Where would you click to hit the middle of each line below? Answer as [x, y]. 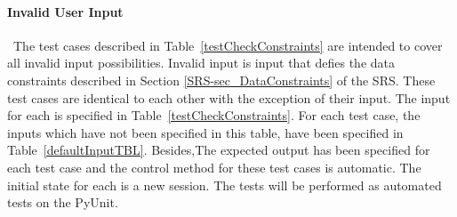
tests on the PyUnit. [63, 202]
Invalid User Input [65, 11]
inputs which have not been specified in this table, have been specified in [205, 132]
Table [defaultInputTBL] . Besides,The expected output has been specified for [219, 150]
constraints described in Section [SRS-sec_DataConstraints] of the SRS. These [221, 80]
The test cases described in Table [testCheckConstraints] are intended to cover [228, 45]
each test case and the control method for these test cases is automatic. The [214, 167]
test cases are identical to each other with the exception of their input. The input [229, 97]
